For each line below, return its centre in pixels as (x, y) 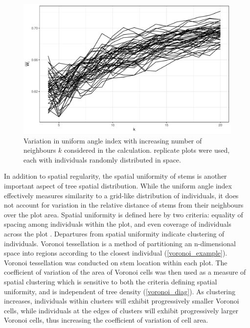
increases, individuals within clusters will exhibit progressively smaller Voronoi (122, 301)
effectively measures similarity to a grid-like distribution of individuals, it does (121, 195)
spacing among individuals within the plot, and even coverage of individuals (118, 224)
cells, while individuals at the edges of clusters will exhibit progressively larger (121, 310)
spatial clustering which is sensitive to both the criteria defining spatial (111, 281)
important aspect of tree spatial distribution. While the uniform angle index (118, 185)
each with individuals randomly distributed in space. (102, 159)
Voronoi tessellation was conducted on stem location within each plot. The (116, 262)
